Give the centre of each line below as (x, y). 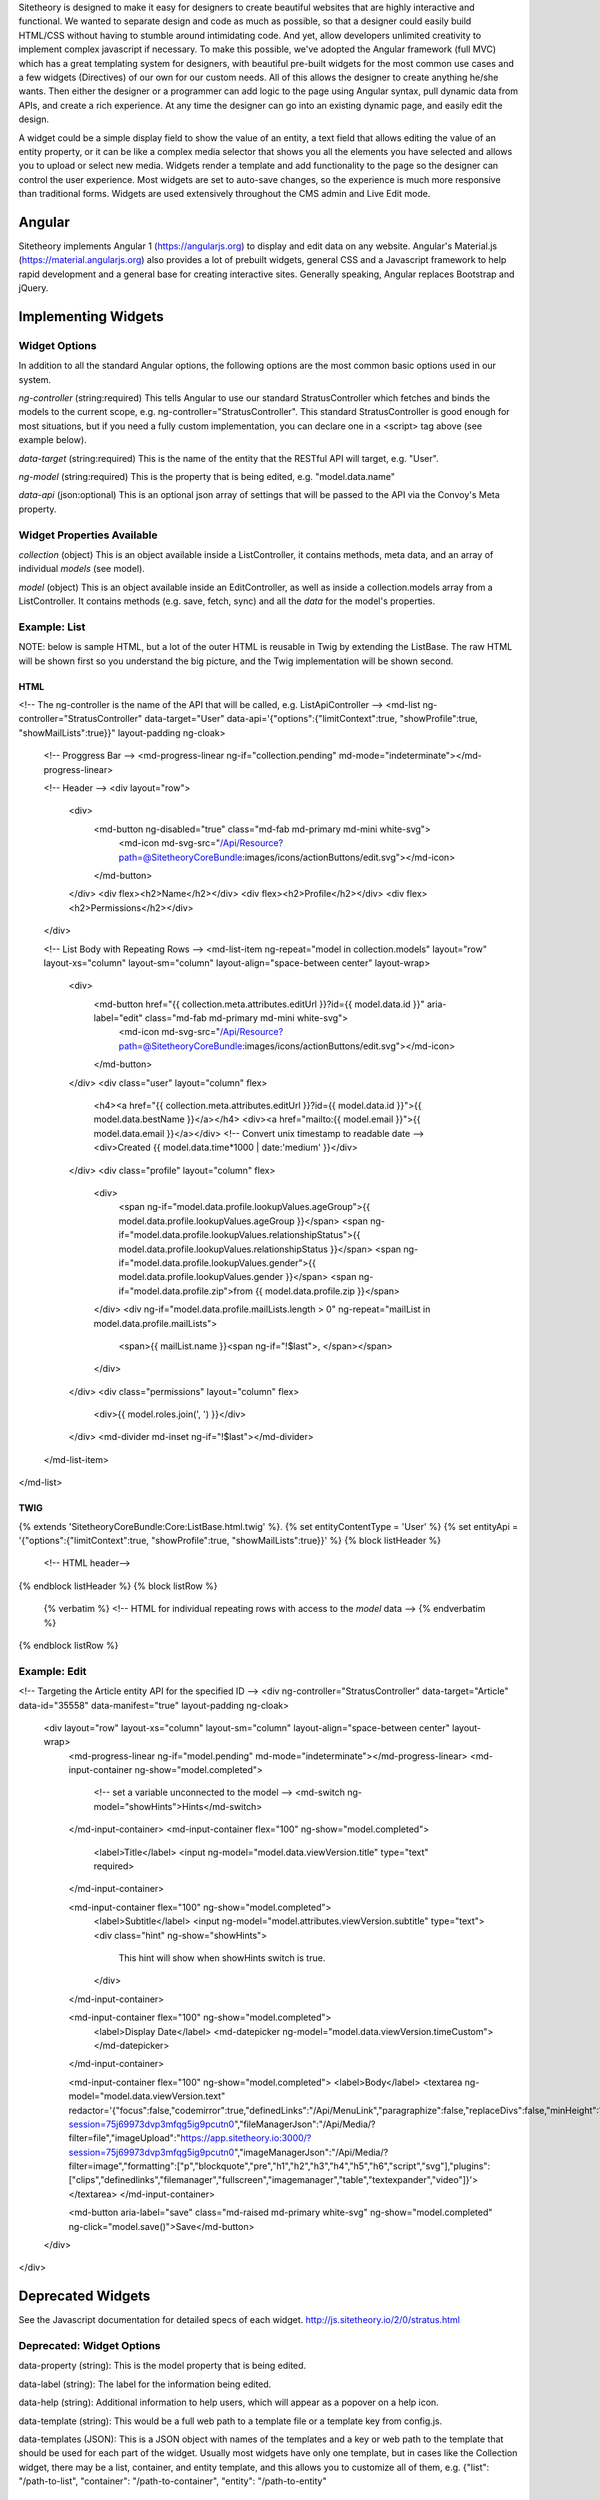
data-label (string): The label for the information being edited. (145, 2384)
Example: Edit (52, 1671)
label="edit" (118, 1018)
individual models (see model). (81, 569)
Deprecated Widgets (84, 2296)
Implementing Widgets (91, 316)
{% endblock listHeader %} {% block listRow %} (118, 1586)
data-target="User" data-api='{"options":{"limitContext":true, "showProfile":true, (311, 719)
